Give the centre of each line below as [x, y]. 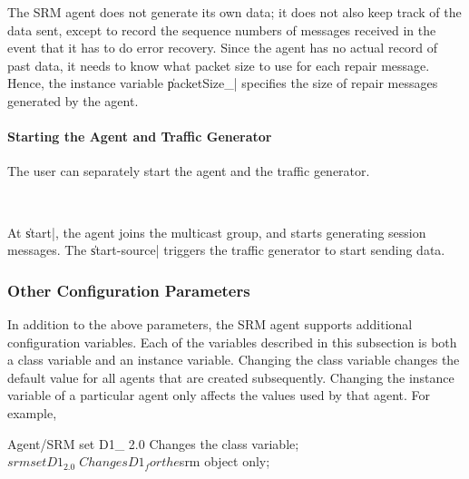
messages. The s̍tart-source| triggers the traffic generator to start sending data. [226, 250]
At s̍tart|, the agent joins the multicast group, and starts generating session [217, 232]
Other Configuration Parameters [129, 290]
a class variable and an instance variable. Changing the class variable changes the [234, 360]
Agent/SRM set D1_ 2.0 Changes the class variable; [153, 443]
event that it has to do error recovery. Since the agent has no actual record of [223, 48]
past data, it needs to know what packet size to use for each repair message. [219, 65]
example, [32, 412]
